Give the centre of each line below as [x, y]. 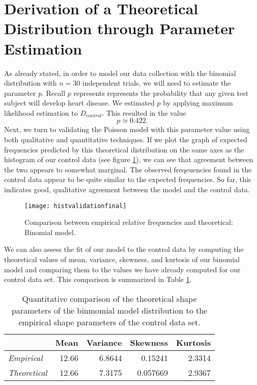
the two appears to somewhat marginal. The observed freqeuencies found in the [128, 169]
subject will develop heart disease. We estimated [79, 103]
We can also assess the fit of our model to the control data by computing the [124, 249]
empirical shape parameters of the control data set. [109, 322]
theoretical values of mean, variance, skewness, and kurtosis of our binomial [122, 259]
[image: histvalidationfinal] [76, 206]
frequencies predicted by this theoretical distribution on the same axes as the [124, 149]
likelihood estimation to [41, 112]
